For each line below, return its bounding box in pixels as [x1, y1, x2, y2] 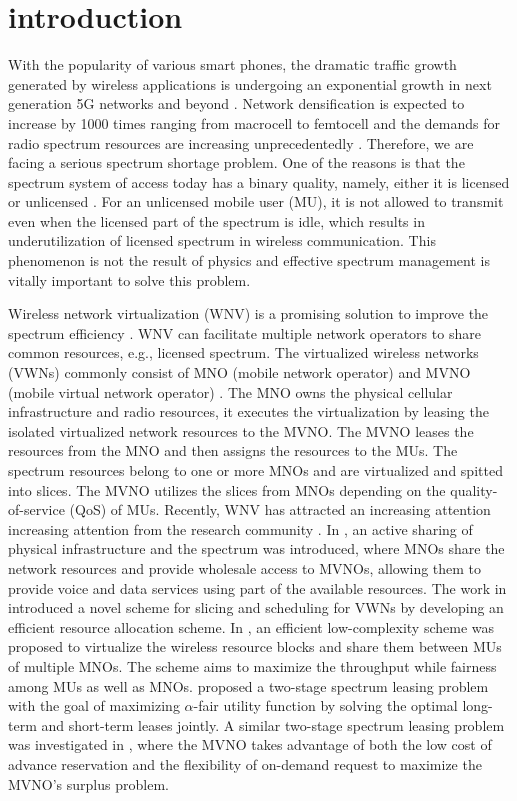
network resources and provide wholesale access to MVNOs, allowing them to [8, 557, 482, 578]
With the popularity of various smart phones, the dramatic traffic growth [8, 54, 457, 75]
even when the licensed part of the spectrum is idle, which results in [8, 210, 425, 231]
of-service [8, 499, 65, 520]
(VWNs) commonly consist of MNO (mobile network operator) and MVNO [8, 362, 471, 383]
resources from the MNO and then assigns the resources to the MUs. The [8, 440, 458, 461]
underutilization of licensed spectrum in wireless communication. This [8, 230, 436, 251]
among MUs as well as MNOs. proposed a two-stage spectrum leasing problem [8, 675, 489, 696]
